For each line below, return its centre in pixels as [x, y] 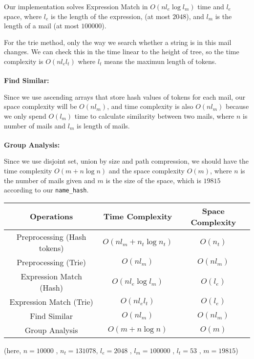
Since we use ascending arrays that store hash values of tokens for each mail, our [125, 96]
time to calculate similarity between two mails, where [154, 116]
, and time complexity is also [150, 106]
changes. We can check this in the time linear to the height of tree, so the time [122, 52]
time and [211, 6]
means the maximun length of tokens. [160, 61]
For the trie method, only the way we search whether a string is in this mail [118, 42]
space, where [23, 16]
